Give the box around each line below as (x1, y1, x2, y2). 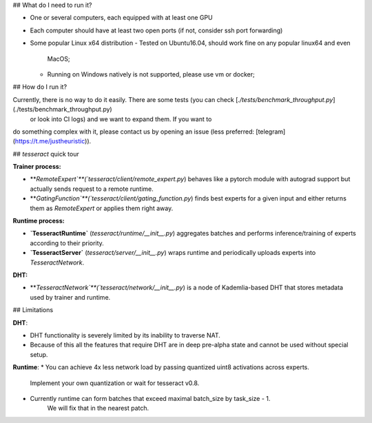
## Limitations (12, 306, 54, 314)
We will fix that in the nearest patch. (47, 404, 149, 413)
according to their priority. (30, 238, 105, 247)
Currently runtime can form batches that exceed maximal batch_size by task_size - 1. (30, 394, 271, 402)
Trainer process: (12, 163, 61, 171)
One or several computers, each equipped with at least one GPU (30, 14, 213, 22)
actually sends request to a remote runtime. (30, 185, 154, 193)
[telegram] (256, 127, 286, 136)
